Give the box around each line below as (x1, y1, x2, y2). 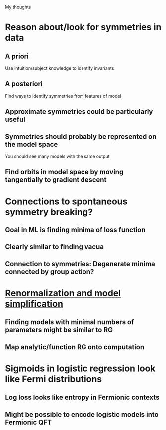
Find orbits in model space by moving (5, 168, 124, 176)
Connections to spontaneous (5, 196, 128, 207)
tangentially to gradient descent (5, 176, 107, 184)
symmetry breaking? (5, 206, 93, 217)
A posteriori (5, 80, 43, 88)
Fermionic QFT (5, 418, 52, 426)
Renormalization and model (5, 287, 121, 299)
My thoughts (5, 4, 31, 10)
